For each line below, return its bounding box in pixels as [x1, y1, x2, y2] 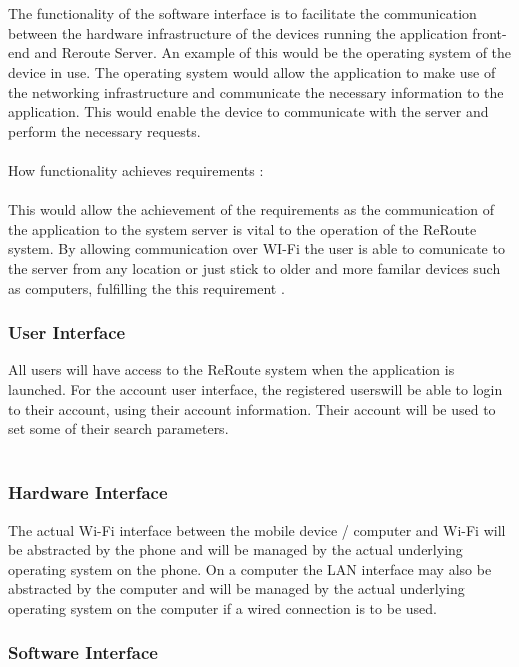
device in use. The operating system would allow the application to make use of [8, 61, 496, 82]
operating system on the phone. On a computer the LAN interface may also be [8, 558, 492, 579]
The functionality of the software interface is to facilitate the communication [8, 3, 477, 24]
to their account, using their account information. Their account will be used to [8, 398, 496, 419]
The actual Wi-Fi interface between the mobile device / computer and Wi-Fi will [8, 519, 506, 540]
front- [472, 22, 507, 43]
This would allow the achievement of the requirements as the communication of [8, 199, 494, 220]
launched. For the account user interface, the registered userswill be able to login [8, 378, 503, 399]
